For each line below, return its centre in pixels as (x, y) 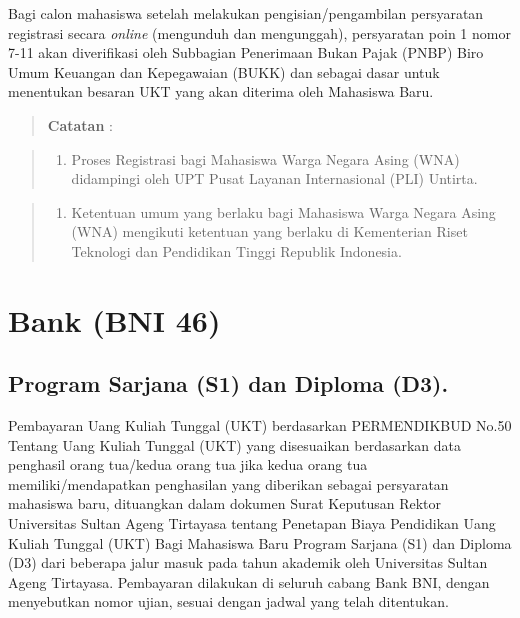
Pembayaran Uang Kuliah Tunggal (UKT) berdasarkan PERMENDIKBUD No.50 (260, 425)
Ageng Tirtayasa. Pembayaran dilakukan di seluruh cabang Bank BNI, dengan (249, 581)
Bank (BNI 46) (114, 319)
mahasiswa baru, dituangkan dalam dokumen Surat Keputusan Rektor (225, 503)
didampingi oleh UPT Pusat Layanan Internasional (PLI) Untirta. (274, 178)
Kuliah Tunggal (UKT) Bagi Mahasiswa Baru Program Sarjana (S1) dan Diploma (260, 542)
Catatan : (80, 124)
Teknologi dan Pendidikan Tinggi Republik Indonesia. (236, 250)
